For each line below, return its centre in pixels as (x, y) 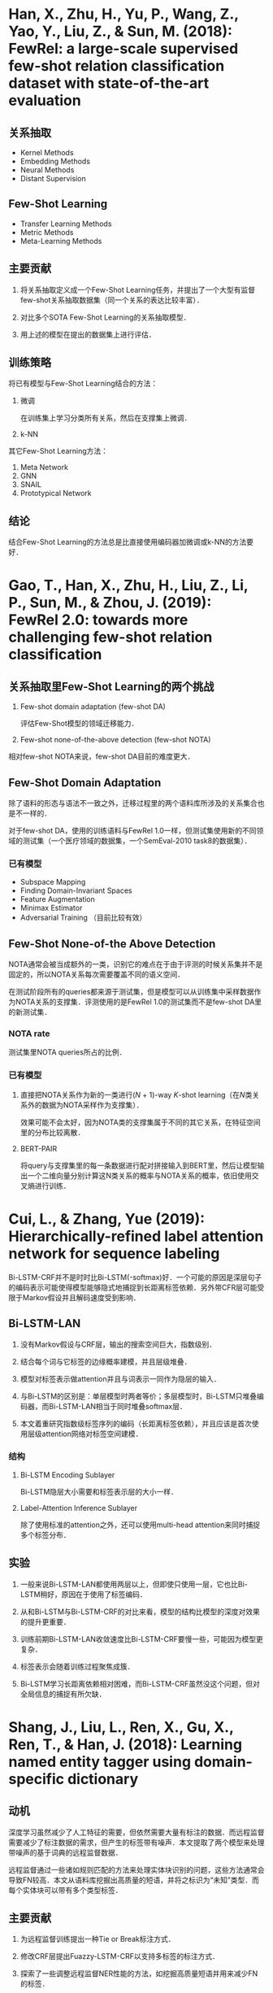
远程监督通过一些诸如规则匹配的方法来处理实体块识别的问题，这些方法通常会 (136, 1869)
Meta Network (44, 468)
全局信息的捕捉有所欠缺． (63, 1694)
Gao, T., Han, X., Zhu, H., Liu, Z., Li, (128, 585)
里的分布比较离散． (52, 1132)
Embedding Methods (55, 161)
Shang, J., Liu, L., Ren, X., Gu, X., (121, 1727)
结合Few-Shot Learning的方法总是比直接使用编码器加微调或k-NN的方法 (128, 542)
